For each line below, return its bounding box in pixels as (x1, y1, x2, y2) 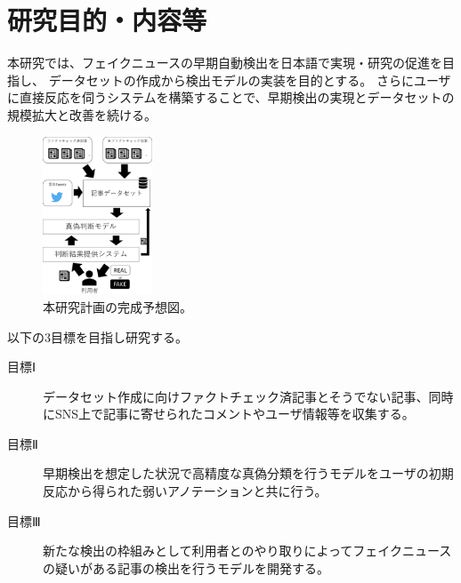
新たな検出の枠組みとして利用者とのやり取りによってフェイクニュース (43, 541, 452, 560)
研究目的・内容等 (7, 2, 207, 38)
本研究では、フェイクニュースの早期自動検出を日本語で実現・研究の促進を (7, 53, 443, 72)
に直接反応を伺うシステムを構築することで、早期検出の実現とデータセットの (7, 88, 455, 107)
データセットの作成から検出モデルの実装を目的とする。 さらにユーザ (48, 70, 451, 89)
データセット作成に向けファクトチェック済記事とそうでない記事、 (43, 387, 429, 405)
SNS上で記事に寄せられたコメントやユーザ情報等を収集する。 (54, 404, 415, 423)
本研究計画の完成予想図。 (43, 297, 192, 315)
